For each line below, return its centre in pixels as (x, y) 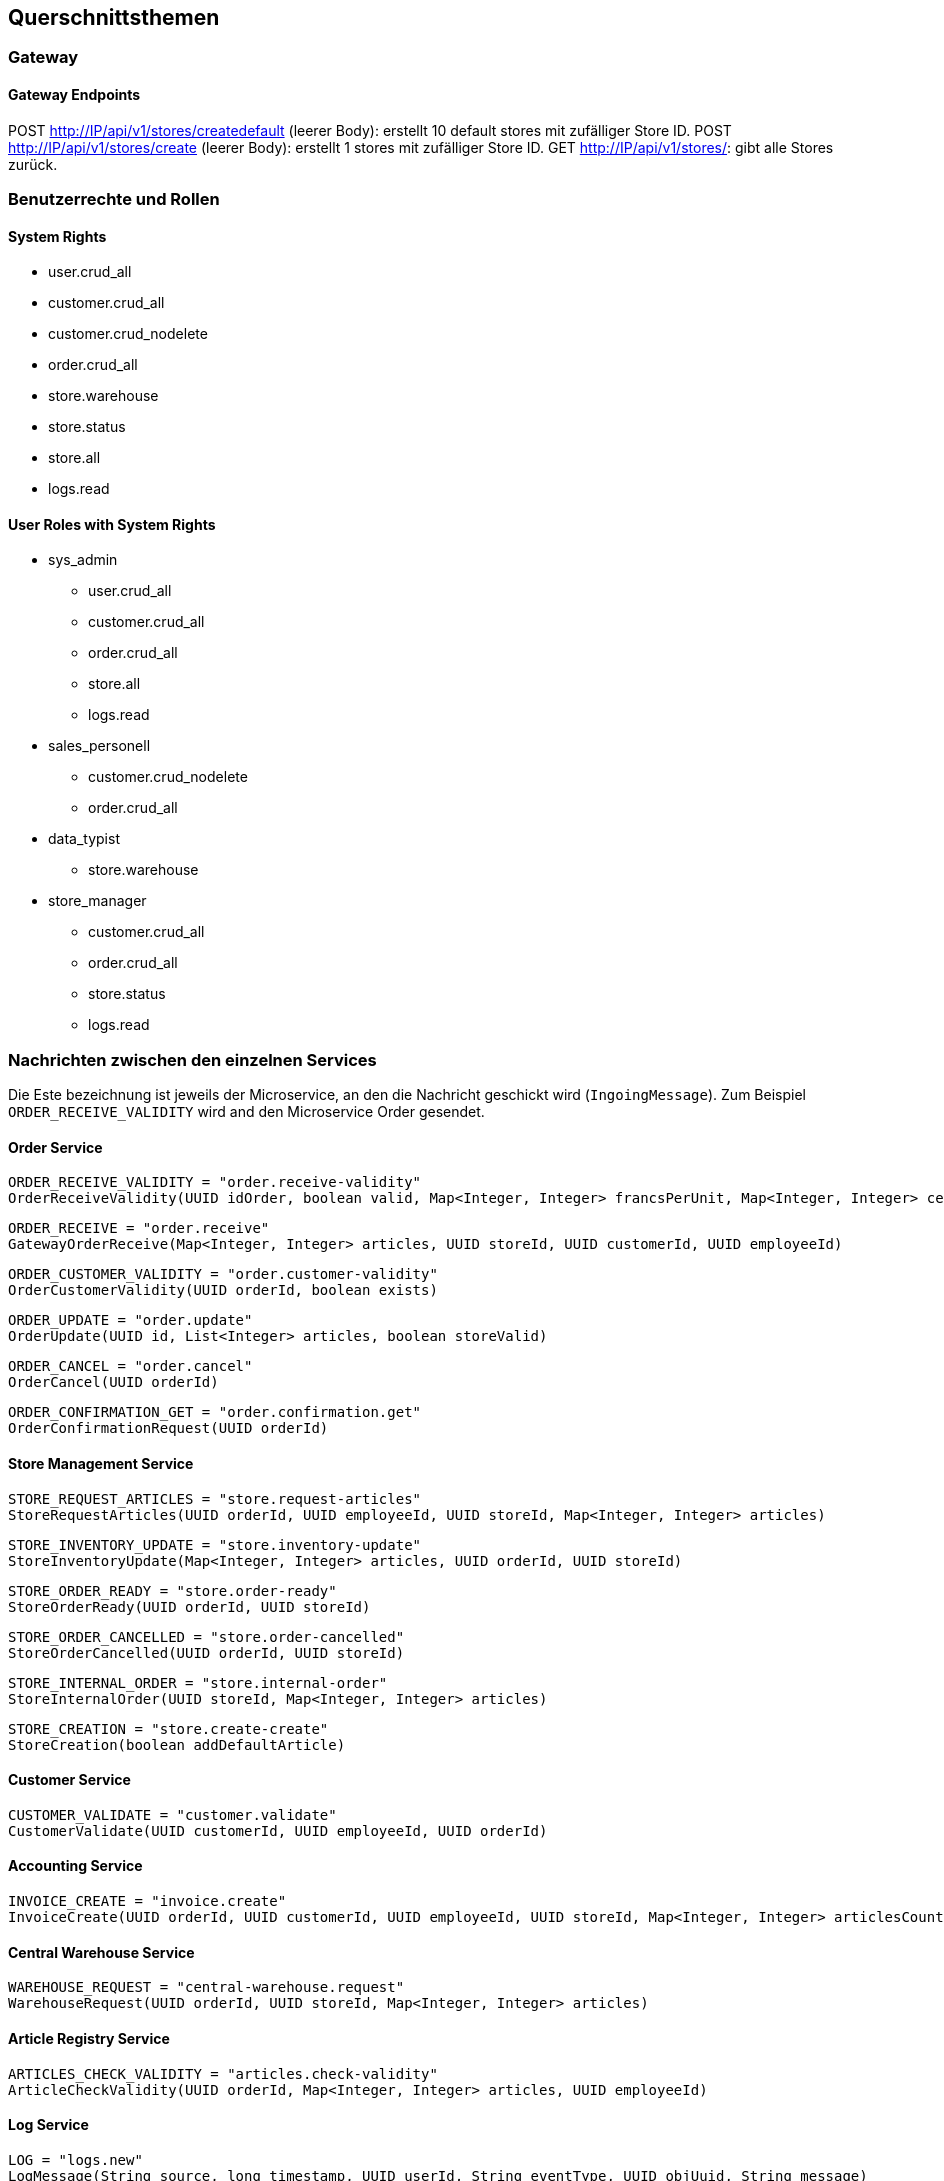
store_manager (97, 901)
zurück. (33, 164)
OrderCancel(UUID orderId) (113, 1382)
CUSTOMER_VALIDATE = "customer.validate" (172, 1814)
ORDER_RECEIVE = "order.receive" (139, 1228)
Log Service (48, 2125)
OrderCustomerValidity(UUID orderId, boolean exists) (223, 1290)
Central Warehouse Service (101, 1952)
